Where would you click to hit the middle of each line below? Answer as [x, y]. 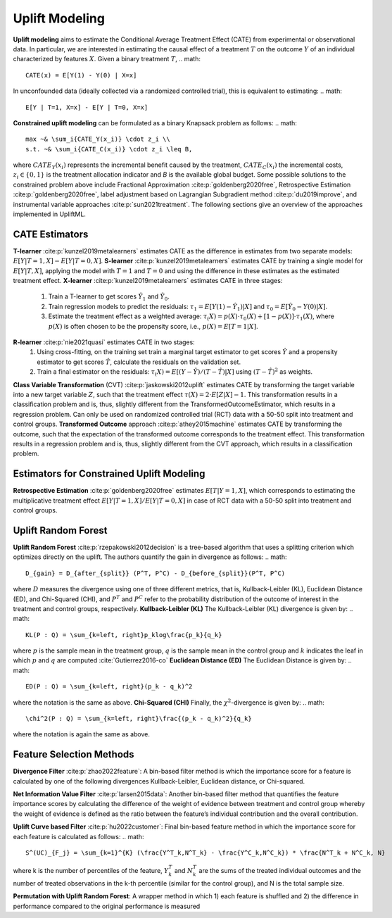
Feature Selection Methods [74, 754]
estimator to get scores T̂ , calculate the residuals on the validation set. [139, 362]
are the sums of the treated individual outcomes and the [280, 871]
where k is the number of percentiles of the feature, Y [91, 871]
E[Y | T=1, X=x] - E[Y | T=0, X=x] [87, 107]
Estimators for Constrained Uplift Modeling [109, 474]
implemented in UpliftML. [49, 214]
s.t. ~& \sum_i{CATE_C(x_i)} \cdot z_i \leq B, [109, 149]
